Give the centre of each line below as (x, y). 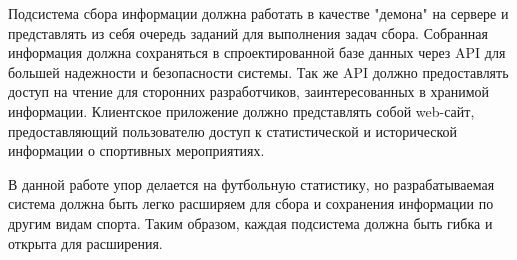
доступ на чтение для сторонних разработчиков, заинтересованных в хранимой (249, 91)
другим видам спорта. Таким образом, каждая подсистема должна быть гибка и (250, 222)
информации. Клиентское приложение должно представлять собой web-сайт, (241, 110)
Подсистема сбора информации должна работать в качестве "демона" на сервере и (258, 13)
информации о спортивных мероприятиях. (136, 150)
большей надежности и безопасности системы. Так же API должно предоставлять (258, 71)
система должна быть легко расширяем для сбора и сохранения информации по (251, 203)
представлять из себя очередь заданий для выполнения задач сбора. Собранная (248, 32)
